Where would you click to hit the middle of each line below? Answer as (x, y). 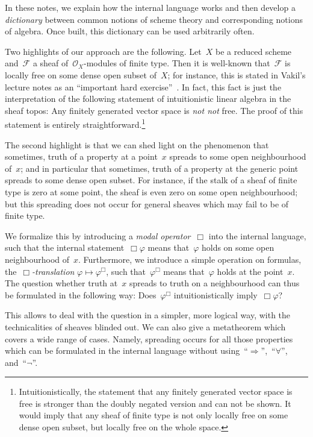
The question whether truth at (61, 283)
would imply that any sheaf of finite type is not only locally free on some (153, 415)
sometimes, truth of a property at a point (81, 156)
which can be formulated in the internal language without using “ (126, 351)
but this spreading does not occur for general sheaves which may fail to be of (147, 203)
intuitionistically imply (215, 294)
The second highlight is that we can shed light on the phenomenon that (137, 144)
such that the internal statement (65, 247)
